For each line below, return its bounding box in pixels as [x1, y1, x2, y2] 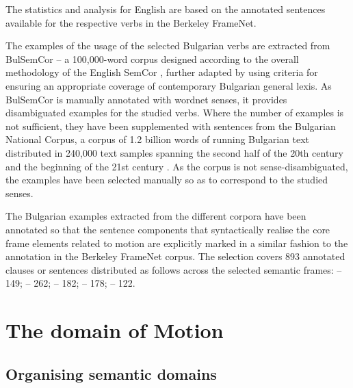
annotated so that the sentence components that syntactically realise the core [5, 222, 330, 236]
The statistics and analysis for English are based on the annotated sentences [5, 2, 326, 16]
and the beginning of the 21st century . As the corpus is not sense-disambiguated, [5, 159, 348, 173]
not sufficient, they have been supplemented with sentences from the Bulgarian [5, 118, 336, 133]
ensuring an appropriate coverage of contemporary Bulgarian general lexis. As [5, 78, 332, 92]
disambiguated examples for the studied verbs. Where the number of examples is [5, 105, 344, 120]
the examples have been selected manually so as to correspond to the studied [5, 172, 328, 187]
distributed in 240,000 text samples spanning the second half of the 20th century [5, 145, 343, 159]
